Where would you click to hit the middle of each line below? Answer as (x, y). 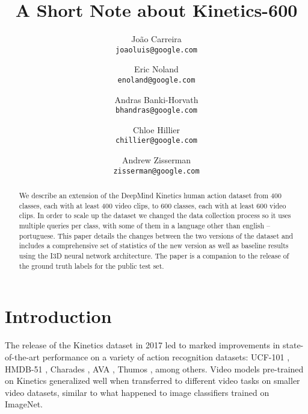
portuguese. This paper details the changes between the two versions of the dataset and (156, 235)
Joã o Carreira (156, 39)
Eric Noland (156, 69)
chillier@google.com (156, 141)
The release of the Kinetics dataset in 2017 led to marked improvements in (143, 345)
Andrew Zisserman (156, 160)
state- (293, 345)
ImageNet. (24, 404)
